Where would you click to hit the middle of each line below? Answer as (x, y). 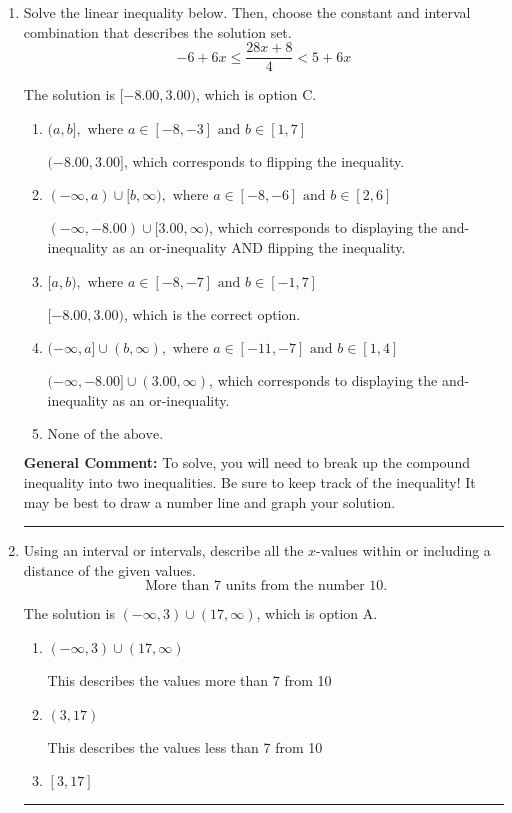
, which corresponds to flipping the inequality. (264, 160)
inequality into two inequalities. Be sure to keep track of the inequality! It (249, 482)
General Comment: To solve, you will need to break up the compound (246, 462)
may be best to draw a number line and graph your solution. (209, 501)
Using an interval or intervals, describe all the (163, 550)
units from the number (295, 586)
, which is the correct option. (212, 313)
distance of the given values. (109, 569)
